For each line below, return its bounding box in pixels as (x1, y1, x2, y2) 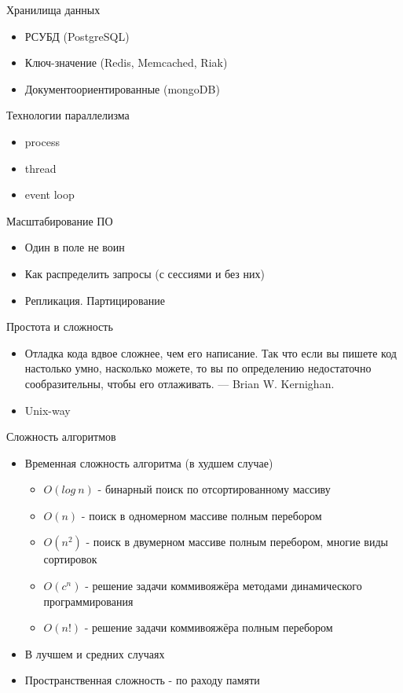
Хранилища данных (6, 2, 101, 17)
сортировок (43, 551, 97, 567)
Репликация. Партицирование (24, 291, 165, 308)
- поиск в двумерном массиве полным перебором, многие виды (86, 533, 388, 550)
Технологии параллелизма (6, 107, 130, 123)
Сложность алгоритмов (6, 428, 116, 445)
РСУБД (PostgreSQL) (24, 27, 130, 44)
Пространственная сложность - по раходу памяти (24, 672, 260, 688)
